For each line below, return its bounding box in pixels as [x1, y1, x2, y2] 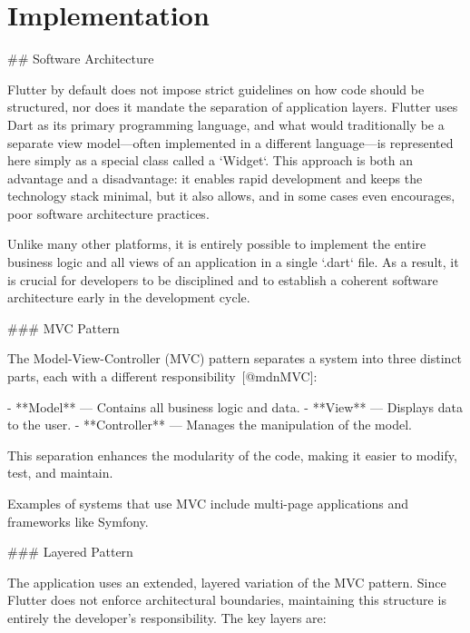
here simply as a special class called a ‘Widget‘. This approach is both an [7, 151, 414, 170]
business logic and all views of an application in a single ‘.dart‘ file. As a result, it [7, 252, 459, 272]
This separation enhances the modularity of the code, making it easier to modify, [7, 445, 457, 464]
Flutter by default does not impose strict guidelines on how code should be [7, 79, 425, 98]
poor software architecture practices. [7, 203, 210, 223]
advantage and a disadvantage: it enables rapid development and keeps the [7, 168, 423, 187]
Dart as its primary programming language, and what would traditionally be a [7, 114, 445, 134]
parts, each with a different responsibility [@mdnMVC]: [7, 367, 318, 386]
